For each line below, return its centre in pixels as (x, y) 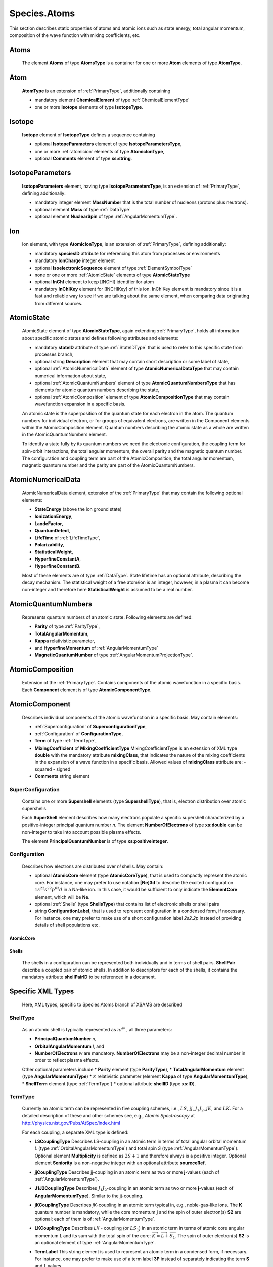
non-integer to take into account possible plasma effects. (82, 832)
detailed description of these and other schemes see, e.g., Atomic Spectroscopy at (108, 1115)
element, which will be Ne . (62, 897)
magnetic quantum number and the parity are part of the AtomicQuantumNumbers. (108, 465)
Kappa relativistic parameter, (65, 641)
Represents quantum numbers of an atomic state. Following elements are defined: (107, 617)
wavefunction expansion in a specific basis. (80, 404)
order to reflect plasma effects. (67, 1060)
